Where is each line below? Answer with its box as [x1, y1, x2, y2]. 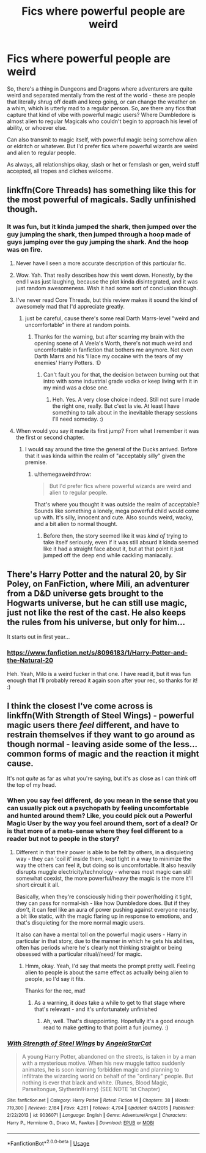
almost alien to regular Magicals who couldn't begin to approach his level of [7, 118, 198, 125]
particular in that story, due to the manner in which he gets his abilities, [15, 937, 195, 944]
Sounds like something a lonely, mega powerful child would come [34, 507, 199, 514]
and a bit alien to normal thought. [34, 520, 118, 527]
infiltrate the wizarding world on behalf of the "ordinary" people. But [21, 1073, 194, 1080]
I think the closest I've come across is [7, 701, 153, 712]
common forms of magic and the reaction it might [7, 749, 199, 759]
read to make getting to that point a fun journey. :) [43, 1024, 169, 1031]
